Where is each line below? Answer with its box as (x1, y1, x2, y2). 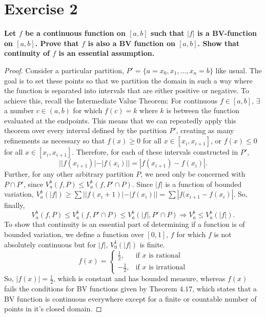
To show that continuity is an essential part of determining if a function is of (4, 219, 245, 229)
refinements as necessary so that (4, 135, 105, 146)
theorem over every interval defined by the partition (4, 125, 167, 136)
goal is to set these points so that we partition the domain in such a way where (4, 75, 253, 86)
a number (4, 105, 34, 116)
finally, (4, 200, 25, 210)
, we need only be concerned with (140, 168, 245, 179)
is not (214, 228, 232, 239)
